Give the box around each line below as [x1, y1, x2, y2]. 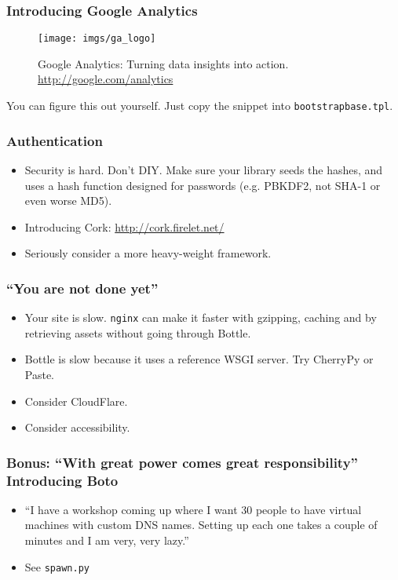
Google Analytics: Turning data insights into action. [38, 55, 289, 71]
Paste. [24, 366, 55, 382]
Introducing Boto [6, 470, 119, 490]
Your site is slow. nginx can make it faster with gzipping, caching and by [24, 309, 377, 326]
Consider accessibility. [24, 419, 130, 436]
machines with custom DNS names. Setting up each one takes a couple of [24, 516, 378, 533]
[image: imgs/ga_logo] [38, 33, 156, 45]
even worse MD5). [24, 192, 112, 209]
